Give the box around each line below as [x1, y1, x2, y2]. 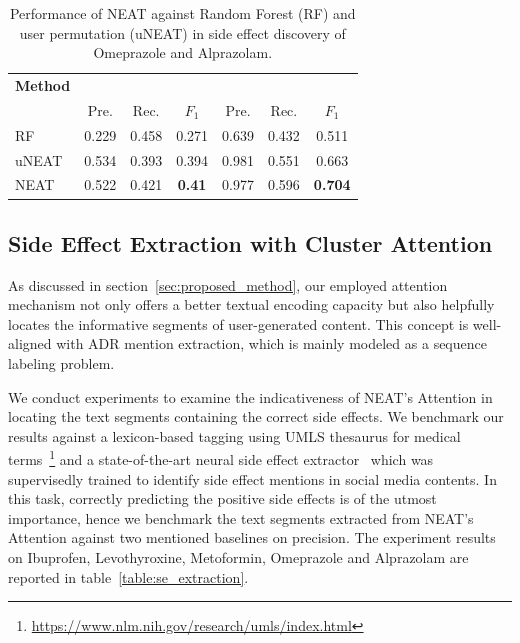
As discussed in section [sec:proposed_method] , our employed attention [8, 274, 448, 295]
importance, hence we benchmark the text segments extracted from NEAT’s [8, 507, 474, 528]
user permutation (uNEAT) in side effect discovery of [19, 22, 346, 43]
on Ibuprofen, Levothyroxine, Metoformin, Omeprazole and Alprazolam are [8, 547, 469, 568]
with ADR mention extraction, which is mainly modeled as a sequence [56, 333, 487, 354]
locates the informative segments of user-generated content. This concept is [8, 313, 469, 334]
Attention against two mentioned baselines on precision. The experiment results [8, 527, 496, 548]
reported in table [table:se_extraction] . [8, 566, 249, 587]
